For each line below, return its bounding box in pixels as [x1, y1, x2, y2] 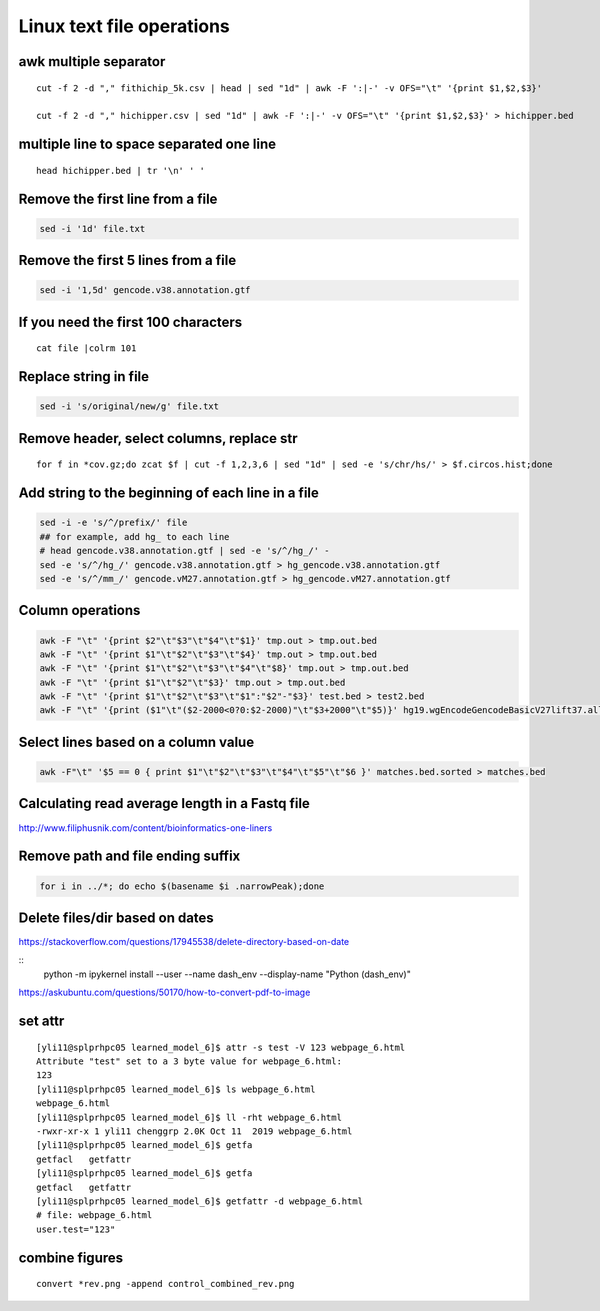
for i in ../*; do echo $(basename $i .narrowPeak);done [39, 880, 325, 892]
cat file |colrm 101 [36, 343, 137, 354]
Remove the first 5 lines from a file [18, 252, 237, 269]
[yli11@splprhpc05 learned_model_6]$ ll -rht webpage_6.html [36, 1111, 342, 1123]
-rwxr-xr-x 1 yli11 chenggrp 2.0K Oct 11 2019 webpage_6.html [36, 1125, 353, 1137]
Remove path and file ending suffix [18, 848, 241, 865]
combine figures [18, 1249, 124, 1266]
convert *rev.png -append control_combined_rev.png [36, 1278, 295, 1290]
